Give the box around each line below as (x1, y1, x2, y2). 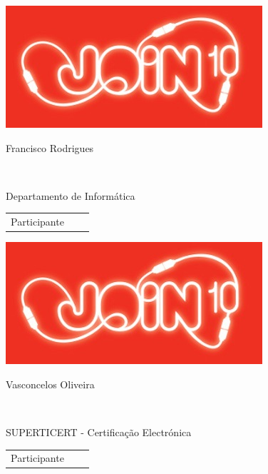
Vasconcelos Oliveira (6, 376, 95, 391)
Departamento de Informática (6, 188, 135, 203)
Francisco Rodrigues (6, 140, 94, 155)
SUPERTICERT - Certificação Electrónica (6, 425, 192, 439)
